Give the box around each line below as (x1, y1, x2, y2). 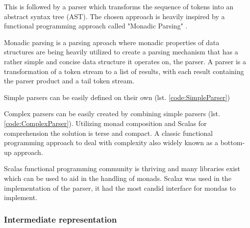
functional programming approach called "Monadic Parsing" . (4, 21, 188, 31)
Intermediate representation (4, 213, 117, 225)
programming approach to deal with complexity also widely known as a (4, 137, 218, 148)
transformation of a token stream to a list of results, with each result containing (4, 66, 244, 76)
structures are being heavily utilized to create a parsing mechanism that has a (4, 47, 238, 57)
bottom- (220, 137, 245, 148)
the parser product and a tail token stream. (4, 76, 134, 86)
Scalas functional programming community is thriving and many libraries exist (4, 163, 240, 174)
